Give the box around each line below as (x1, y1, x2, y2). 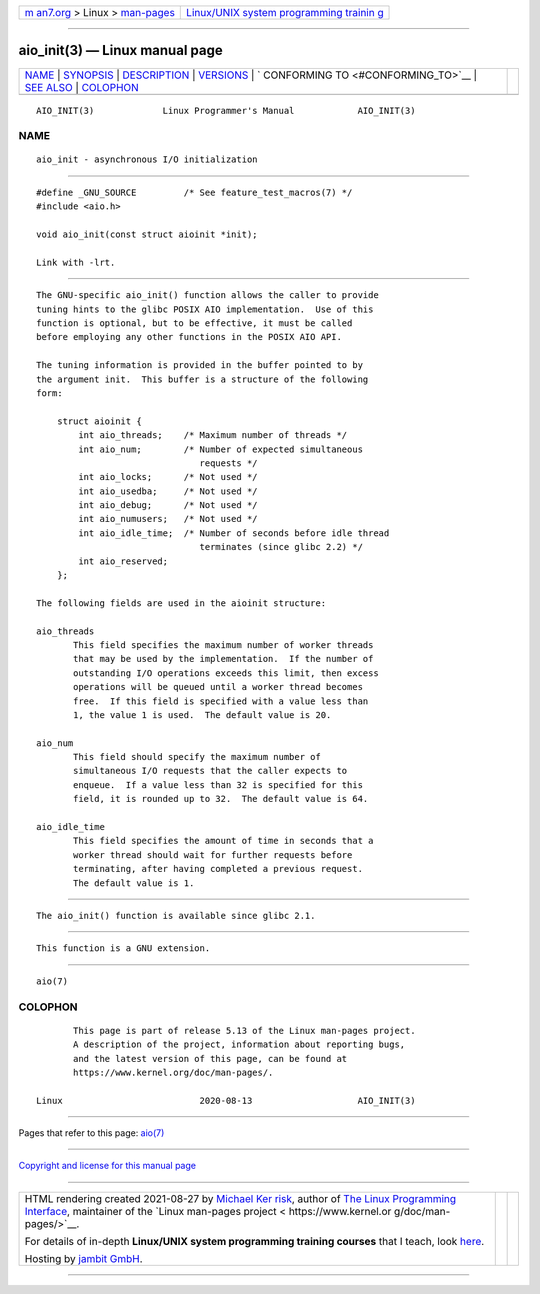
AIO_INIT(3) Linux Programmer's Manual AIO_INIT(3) (36, 105, 416, 116)
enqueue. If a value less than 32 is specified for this (73, 779, 364, 790)
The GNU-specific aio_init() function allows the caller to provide (36, 290, 379, 301)
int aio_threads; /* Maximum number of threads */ (78, 430, 348, 441)
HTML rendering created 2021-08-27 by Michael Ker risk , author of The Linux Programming (24, 1191, 457, 1205)
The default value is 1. (73, 877, 195, 889)
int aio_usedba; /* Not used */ (78, 485, 259, 497)
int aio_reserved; (78, 555, 169, 567)
